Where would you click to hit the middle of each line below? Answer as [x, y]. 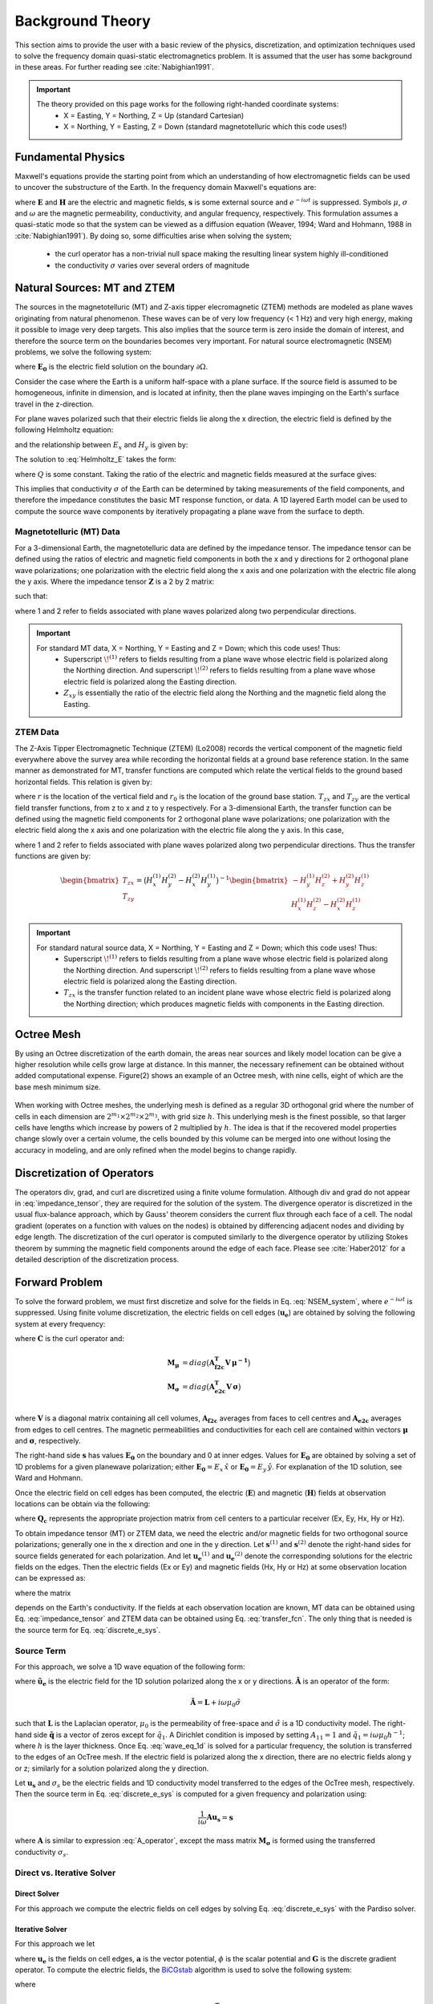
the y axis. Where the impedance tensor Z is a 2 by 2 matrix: [115, 582]
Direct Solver [37, 1894]
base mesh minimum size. [58, 1087]
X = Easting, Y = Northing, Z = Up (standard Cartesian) [154, 115]
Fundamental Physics [70, 157]
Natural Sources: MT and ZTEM [95, 288]
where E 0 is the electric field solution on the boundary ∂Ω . [111, 368]
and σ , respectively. [48, 1440]
